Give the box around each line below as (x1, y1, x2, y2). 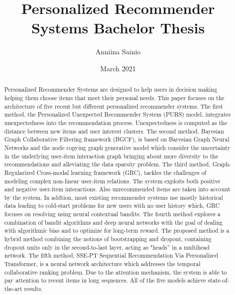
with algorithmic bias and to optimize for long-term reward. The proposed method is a (4, 226, 230, 235)
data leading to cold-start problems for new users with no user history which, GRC (4, 201, 220, 210)
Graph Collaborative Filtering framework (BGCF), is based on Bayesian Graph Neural (4, 135, 230, 144)
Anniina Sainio (95, 46, 141, 57)
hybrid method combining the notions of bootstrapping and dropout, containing (4, 235, 212, 243)
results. (24, 285, 43, 293)
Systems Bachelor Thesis (31, 17, 205, 38)
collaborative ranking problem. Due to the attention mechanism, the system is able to (4, 268, 227, 276)
